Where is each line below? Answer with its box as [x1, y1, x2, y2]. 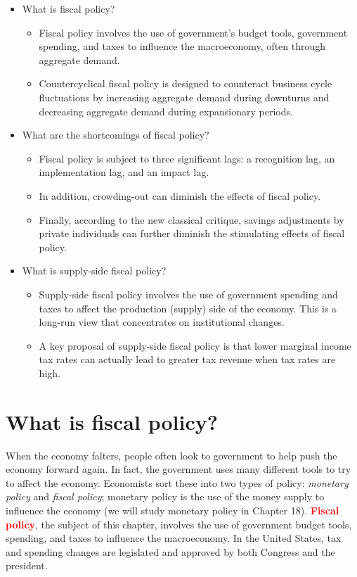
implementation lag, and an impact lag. [39, 165, 209, 179]
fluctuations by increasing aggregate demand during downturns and [39, 89, 330, 104]
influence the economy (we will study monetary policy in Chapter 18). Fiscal [6, 502, 339, 517]
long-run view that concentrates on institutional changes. [39, 315, 285, 329]
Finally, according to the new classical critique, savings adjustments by [39, 212, 344, 227]
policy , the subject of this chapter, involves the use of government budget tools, [6, 516, 352, 531]
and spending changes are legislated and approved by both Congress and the [6, 544, 335, 559]
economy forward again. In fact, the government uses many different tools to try [6, 462, 351, 476]
